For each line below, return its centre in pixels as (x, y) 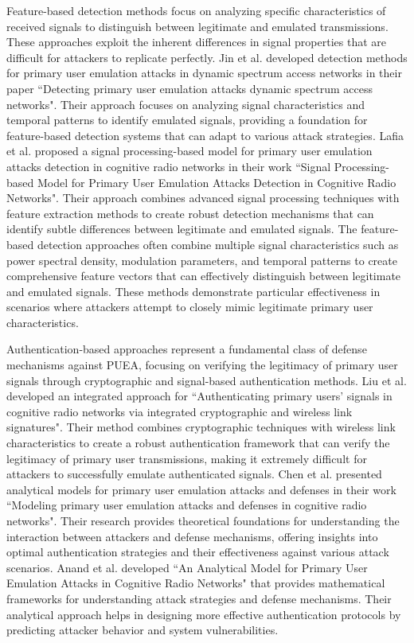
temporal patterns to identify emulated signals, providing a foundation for (187, 120)
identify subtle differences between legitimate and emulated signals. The (182, 229)
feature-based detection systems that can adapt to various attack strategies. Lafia (205, 135)
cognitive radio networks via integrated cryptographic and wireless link (180, 411)
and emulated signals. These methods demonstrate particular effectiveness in (193, 291)
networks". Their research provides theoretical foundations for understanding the (203, 520)
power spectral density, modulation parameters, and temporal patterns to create (202, 260)
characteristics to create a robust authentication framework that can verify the (198, 443)
